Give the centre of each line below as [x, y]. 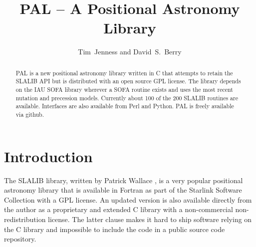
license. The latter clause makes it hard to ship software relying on [150, 219]
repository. [20, 239]
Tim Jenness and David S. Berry [130, 52]
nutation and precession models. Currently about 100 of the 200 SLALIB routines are [127, 98]
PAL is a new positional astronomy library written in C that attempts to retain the [124, 73]
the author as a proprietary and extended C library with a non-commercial [119, 209]
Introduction [48, 156]
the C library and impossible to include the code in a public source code [115, 229]
